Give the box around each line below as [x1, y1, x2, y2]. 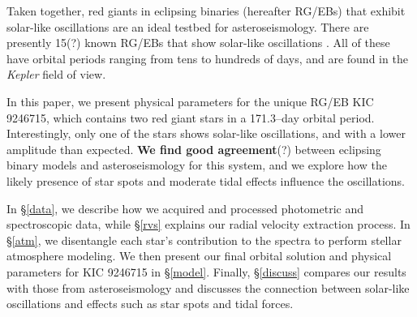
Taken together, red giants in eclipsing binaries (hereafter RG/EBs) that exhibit [6, 2, 406, 19]
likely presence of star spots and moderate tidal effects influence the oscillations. [6, 172, 406, 189]
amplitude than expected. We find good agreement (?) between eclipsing [6, 140, 381, 157]
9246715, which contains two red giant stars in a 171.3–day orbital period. [6, 109, 375, 126]
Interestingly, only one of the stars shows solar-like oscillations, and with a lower [6, 125, 406, 142]
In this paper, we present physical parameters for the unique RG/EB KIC [6, 92, 374, 109]
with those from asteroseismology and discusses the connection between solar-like [6, 279, 410, 296]
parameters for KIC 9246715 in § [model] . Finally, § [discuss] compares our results [6, 263, 406, 280]
